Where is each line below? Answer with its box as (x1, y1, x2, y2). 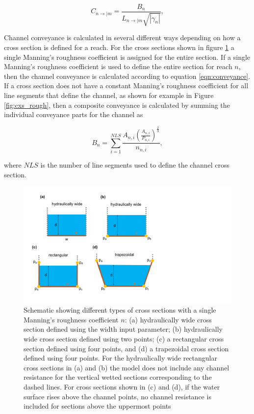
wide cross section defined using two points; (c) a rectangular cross (24, 333, 224, 343)
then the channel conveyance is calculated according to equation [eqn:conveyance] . (4, 71, 251, 81)
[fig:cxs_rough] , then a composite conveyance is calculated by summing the (4, 99, 230, 110)
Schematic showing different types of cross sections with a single (24, 305, 216, 315)
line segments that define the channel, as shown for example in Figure (4, 90, 214, 100)
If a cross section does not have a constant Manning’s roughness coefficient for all (4, 80, 249, 91)
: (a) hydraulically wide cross (125, 314, 212, 324)
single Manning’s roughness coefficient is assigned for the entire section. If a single (4, 51, 251, 62)
